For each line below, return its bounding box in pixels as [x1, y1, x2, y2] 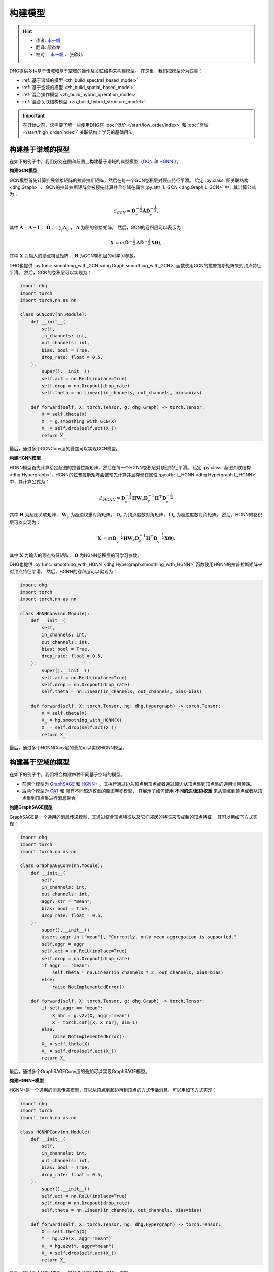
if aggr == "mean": [41, 962, 90, 968]
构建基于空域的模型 [9, 758, 70, 767]
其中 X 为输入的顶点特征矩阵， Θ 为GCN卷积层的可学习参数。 [9, 253, 139, 259]
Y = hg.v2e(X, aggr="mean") [41, 1236, 112, 1241]
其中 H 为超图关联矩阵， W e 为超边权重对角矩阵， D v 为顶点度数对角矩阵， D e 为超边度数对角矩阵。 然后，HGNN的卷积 [9, 512, 262, 519]
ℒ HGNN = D [99, 495, 125, 502]
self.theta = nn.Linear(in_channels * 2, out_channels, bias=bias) [52, 970, 224, 975]
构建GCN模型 [9, 168, 38, 174]
